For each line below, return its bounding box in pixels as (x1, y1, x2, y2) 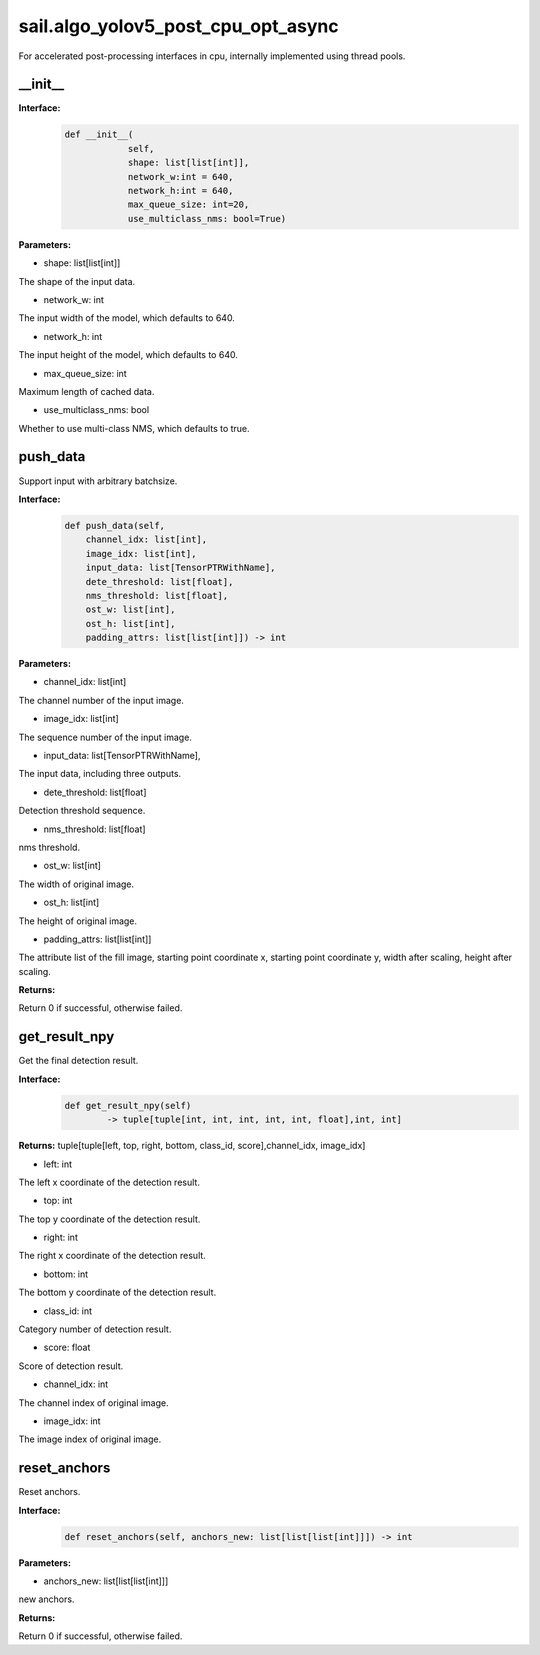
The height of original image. (18, 915, 138, 927)
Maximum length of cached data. (18, 385, 155, 397)
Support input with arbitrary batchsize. (18, 475, 178, 487)
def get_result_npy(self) (64, 1100, 192, 1111)
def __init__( (64, 129, 134, 140)
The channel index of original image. (18, 1396, 169, 1409)
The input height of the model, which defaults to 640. (18, 349, 239, 361)
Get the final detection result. (18, 1055, 139, 1067)
